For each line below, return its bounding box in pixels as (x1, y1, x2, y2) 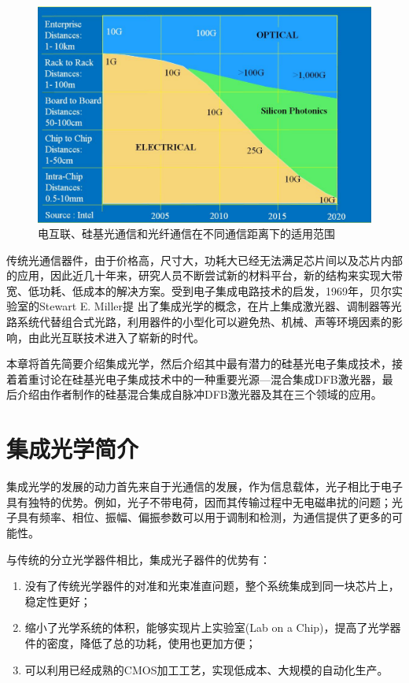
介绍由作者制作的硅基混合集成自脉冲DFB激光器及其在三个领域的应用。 (17, 386, 382, 403)
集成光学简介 (6, 432, 139, 465)
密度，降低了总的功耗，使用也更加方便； (46, 634, 256, 651)
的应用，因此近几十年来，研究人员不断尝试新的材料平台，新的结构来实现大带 (6, 267, 403, 284)
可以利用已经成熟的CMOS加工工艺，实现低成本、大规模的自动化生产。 (24, 661, 389, 677)
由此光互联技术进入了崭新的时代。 (28, 329, 204, 345)
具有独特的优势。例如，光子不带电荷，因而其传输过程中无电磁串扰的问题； (6, 493, 392, 510)
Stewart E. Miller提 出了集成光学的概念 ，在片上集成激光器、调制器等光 (39, 298, 402, 314)
